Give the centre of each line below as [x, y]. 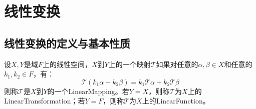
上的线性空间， [67, 64]
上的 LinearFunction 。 [176, 101]
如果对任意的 [177, 64]
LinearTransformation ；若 [45, 101]
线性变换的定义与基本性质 [67, 43]
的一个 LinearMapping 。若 [88, 91]
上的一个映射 [130, 64]
